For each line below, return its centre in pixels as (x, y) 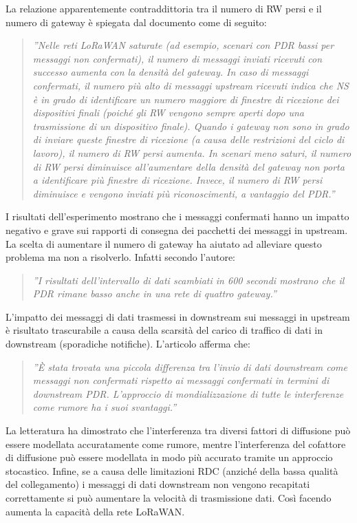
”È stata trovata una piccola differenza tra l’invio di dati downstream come (190, 366)
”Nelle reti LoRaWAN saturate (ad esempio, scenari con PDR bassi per (183, 45)
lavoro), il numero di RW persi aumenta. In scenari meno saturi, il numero (192, 152)
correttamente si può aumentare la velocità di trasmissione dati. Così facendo (169, 498)
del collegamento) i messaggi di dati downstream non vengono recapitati (158, 484)
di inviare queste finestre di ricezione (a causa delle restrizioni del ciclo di (188, 139)
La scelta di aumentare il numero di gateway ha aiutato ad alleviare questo (164, 243)
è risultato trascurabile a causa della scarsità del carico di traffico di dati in (164, 330)
